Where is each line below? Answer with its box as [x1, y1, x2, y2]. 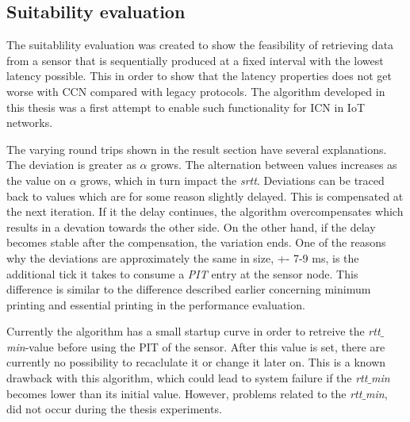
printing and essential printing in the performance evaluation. [6, 296, 305, 313]
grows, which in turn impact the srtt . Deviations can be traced [80, 171, 385, 188]
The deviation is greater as [6, 156, 136, 173]
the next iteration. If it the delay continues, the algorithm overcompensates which [6, 203, 404, 220]
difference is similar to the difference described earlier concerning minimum [6, 281, 371, 297]
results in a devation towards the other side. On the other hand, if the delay [6, 218, 376, 235]
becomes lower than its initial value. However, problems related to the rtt [6, 385, 362, 401]
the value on [6, 171, 67, 188]
